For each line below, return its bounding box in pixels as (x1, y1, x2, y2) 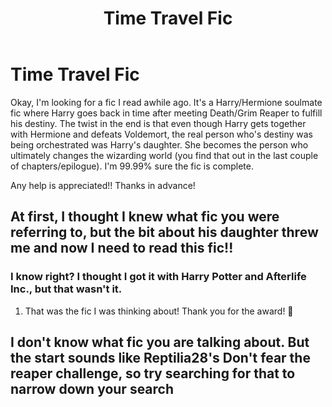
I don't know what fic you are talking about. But (10, 334, 310, 351)
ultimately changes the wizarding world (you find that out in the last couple (10, 149, 319, 161)
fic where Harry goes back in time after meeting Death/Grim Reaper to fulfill (10, 107, 323, 119)
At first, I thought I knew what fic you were (10, 208, 280, 226)
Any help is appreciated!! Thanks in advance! (10, 179, 196, 191)
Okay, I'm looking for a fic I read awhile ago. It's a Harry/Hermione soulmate (10, 96, 323, 108)
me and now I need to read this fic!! (10, 240, 234, 257)
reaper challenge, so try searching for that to (10, 365, 296, 382)
